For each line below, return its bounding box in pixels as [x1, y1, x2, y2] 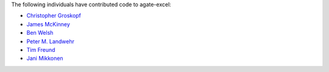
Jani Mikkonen [26, 55, 63, 62]
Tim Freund [26, 46, 55, 53]
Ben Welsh [26, 29, 54, 37]
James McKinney [26, 20, 70, 27]
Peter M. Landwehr [26, 37, 74, 45]
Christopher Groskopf [26, 12, 82, 20]
